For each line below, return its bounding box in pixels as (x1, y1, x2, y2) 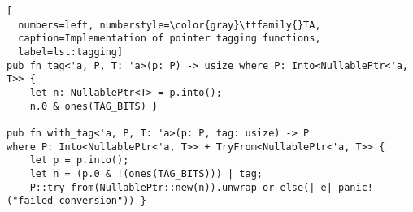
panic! (338, 181, 374, 193)
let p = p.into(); (29, 154, 129, 167)
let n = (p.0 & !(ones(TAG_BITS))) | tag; (29, 167, 263, 180)
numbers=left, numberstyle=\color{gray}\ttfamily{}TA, (18, 19, 321, 31)
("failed (7, 195, 54, 207)
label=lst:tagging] (18, 45, 124, 58)
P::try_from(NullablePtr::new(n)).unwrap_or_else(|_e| (29, 181, 333, 193)
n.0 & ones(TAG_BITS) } (29, 100, 159, 112)
